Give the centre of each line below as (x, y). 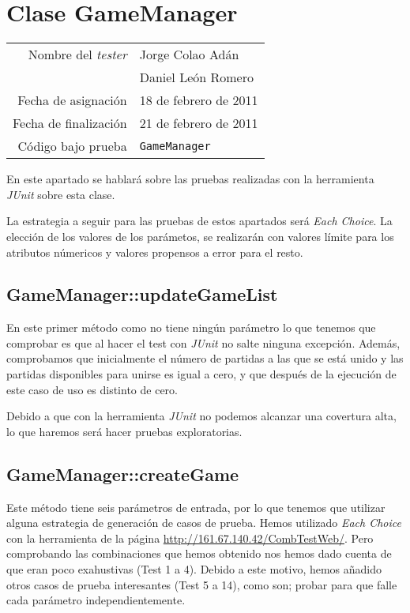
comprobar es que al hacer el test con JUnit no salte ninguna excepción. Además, (203, 342)
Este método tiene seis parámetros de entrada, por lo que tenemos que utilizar (196, 507)
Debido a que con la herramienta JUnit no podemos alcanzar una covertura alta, (201, 416)
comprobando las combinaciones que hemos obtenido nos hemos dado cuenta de (199, 553)
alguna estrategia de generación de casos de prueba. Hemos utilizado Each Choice (204, 523)
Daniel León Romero (196, 77)
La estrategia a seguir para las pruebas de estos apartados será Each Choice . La (199, 221)
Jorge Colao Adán (189, 55)
